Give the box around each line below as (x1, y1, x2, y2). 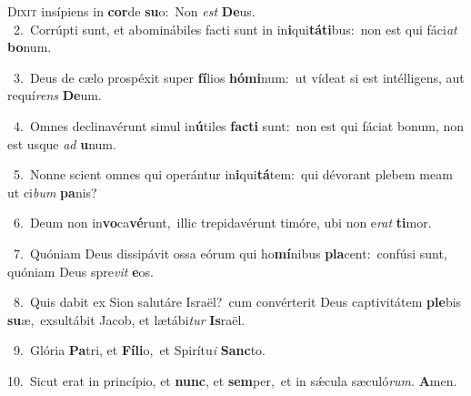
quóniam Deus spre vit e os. (7, 261, 154, 280)
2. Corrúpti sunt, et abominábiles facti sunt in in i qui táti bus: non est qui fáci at (13, 19, 457, 38)
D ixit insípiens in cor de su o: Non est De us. (7, 2, 256, 20)
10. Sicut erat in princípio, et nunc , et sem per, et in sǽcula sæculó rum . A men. (7, 371, 457, 390)
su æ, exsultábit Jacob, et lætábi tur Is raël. (7, 310, 246, 329)
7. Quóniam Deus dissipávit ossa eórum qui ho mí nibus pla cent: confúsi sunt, (13, 243, 447, 262)
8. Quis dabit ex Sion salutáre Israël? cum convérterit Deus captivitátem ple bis (13, 292, 462, 311)
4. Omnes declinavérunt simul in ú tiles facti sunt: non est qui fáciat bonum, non (13, 116, 465, 135)
